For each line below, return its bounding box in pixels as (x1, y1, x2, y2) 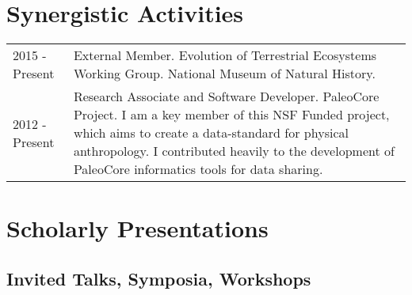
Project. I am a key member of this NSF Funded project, (73, 105, 390, 124)
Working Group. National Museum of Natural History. (73, 64, 376, 83)
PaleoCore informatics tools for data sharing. (73, 160, 323, 179)
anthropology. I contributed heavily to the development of (73, 142, 395, 161)
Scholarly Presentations (6, 212, 269, 244)
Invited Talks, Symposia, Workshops (6, 266, 311, 290)
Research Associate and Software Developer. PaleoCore (73, 87, 380, 106)
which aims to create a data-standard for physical (73, 123, 349, 142)
